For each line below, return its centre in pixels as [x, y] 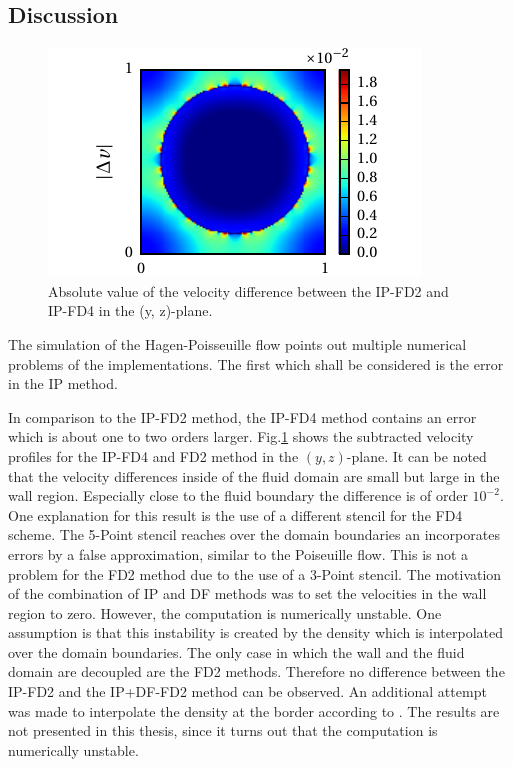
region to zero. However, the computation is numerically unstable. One [225, 612]
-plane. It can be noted [416, 455]
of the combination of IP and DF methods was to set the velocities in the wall [247, 593]
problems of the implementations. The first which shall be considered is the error [256, 363]
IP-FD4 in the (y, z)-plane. [130, 310]
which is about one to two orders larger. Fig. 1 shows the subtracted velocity [241, 436]
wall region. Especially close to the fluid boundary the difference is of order [238, 495]
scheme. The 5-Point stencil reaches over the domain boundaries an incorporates [254, 534]
